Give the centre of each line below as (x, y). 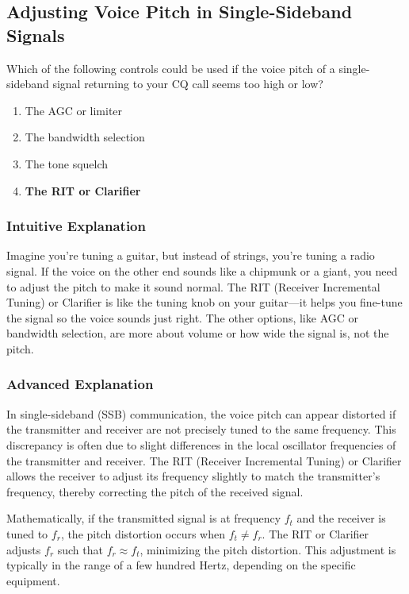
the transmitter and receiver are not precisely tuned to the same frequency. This (201, 429)
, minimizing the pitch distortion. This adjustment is (268, 549)
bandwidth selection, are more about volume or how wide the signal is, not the (198, 333)
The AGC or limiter (74, 110)
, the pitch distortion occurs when (143, 533)
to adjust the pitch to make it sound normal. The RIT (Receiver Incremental (193, 286)
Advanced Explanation (80, 384)
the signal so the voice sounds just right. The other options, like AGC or (182, 317)
